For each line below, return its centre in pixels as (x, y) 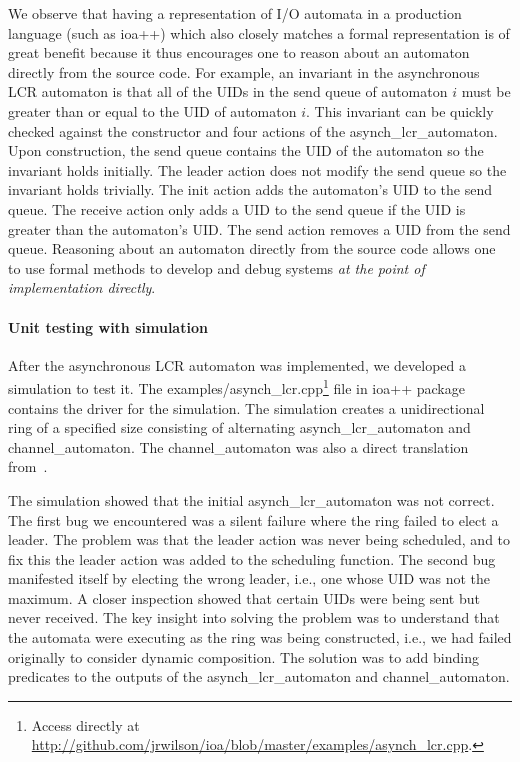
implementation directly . (82, 287)
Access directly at (85, 724)
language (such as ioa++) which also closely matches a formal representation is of (259, 32)
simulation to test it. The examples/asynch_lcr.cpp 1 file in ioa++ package (236, 386)
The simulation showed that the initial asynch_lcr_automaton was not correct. (251, 499)
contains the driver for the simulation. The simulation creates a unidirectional (246, 407)
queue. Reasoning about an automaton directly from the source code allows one (252, 248)
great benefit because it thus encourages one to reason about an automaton (239, 52)
